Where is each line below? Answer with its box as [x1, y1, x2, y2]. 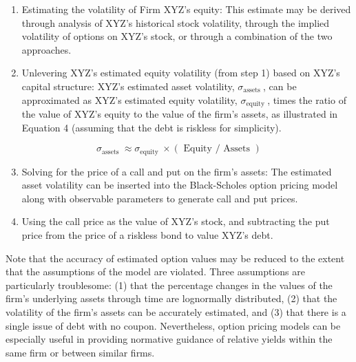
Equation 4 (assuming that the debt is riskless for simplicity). [21, 120, 282, 134]
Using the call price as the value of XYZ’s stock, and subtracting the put [21, 214, 330, 228]
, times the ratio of [267, 92, 346, 107]
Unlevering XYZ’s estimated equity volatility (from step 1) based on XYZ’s [21, 65, 340, 80]
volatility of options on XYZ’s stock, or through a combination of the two [21, 29, 333, 43]
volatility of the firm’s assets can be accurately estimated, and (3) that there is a [6, 305, 346, 319]
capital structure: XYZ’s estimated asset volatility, [21, 78, 235, 93]
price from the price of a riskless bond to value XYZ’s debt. [21, 228, 273, 242]
